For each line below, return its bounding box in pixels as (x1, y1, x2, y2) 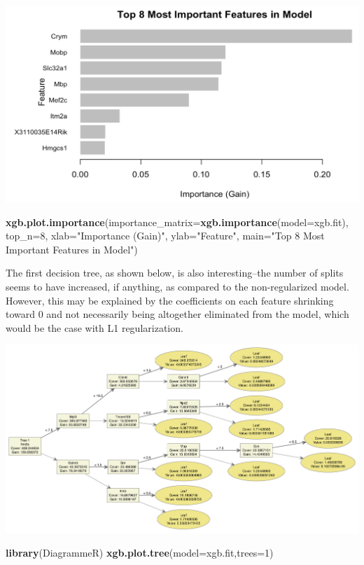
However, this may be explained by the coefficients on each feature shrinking (6, 293, 334, 307)
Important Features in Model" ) (6, 242, 138, 256)
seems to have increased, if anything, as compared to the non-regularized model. (6, 279, 349, 293)
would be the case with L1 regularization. (6, 320, 183, 335)
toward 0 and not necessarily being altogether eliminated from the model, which (6, 307, 349, 321)
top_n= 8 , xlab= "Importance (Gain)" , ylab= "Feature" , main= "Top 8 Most (6, 228, 325, 243)
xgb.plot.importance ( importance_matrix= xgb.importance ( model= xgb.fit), (6, 214, 349, 229)
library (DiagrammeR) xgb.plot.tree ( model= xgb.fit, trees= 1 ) (6, 545, 274, 559)
